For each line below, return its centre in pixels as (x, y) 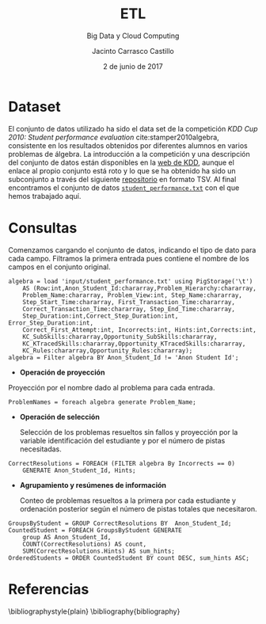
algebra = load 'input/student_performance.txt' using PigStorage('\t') (131, 281)
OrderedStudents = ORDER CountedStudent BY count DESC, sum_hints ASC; (129, 558)
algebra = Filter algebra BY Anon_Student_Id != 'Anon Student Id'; (123, 357)
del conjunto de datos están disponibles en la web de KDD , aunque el (122, 162)
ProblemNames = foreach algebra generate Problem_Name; (102, 402)
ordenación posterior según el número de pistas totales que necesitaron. (138, 508)
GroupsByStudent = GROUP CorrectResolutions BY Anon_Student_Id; (120, 523)
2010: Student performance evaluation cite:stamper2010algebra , (114, 137)
